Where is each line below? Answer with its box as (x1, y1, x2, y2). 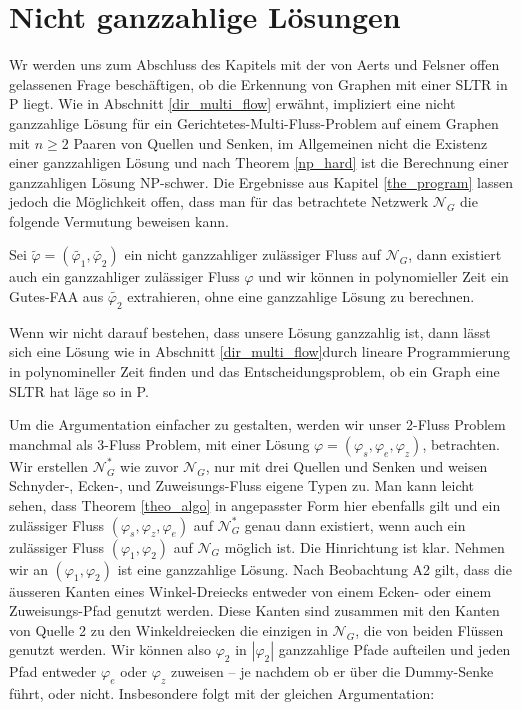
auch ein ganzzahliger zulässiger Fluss (9, 266, 240, 287)
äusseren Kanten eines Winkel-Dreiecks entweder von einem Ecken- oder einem (9, 580, 492, 601)
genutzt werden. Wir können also (9, 639, 211, 660)
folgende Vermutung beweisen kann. (9, 210, 229, 231)
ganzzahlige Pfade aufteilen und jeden (278, 639, 511, 660)
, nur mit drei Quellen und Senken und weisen (205, 455, 488, 476)
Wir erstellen (9, 455, 89, 476)
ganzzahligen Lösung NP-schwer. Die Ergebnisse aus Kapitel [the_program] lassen (9, 171, 513, 192)
